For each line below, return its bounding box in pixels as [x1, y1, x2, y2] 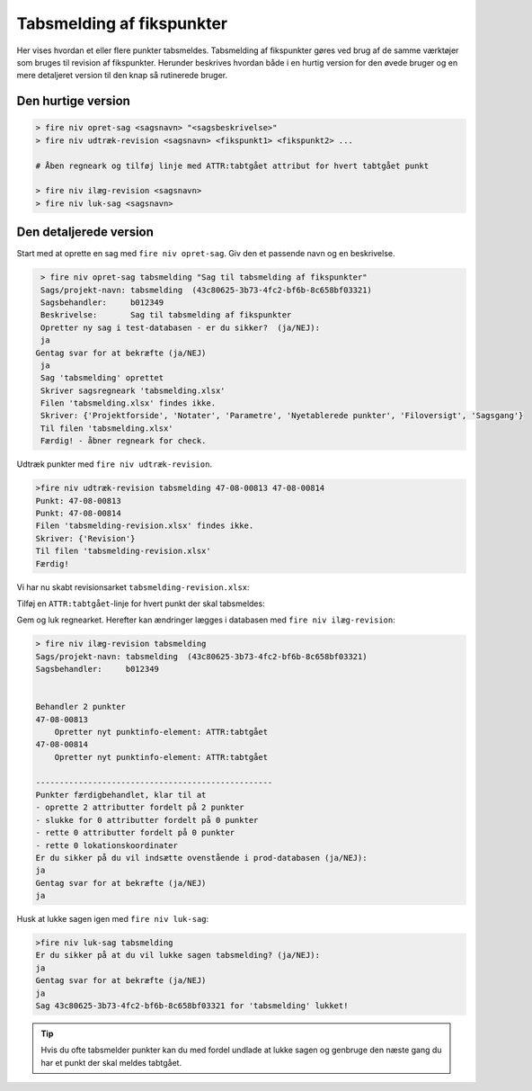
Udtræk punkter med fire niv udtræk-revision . [16, 459, 213, 469]
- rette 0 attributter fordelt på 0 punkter [35, 827, 235, 838]
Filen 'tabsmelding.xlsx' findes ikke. [40, 398, 216, 408]
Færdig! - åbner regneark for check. [40, 436, 207, 446]
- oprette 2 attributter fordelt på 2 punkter [35, 802, 244, 813]
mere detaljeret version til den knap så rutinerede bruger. [16, 70, 228, 81]
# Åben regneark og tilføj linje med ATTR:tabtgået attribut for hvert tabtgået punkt [35, 160, 430, 171]
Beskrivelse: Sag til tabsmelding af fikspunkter [40, 310, 292, 320]
